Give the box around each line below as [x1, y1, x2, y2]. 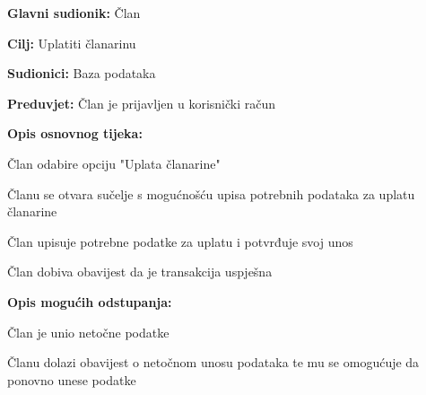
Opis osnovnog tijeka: [7, 124, 143, 143]
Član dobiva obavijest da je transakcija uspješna [7, 262, 273, 281]
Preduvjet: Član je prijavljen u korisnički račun [7, 93, 276, 112]
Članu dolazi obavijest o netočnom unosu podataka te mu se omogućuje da [7, 353, 420, 372]
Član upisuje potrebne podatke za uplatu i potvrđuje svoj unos [7, 232, 353, 250]
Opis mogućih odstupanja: [7, 292, 172, 311]
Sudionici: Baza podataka [7, 64, 156, 83]
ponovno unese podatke [7, 370, 136, 389]
